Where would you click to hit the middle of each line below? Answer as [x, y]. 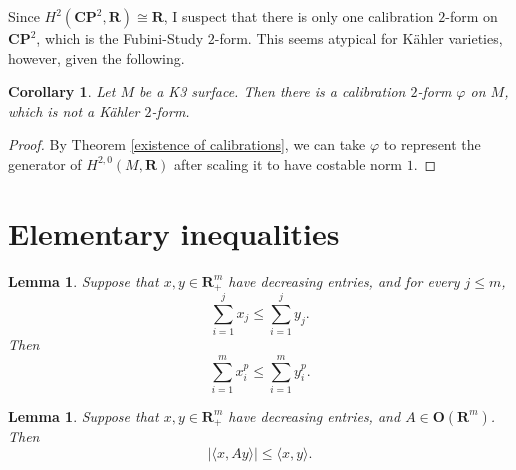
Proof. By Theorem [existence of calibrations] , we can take [187, 144]
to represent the [432, 144]
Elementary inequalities [174, 232]
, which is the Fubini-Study [120, 38]
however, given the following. [96, 57]
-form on [471, 16]
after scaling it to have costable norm [288, 163]
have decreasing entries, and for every [344, 280]
